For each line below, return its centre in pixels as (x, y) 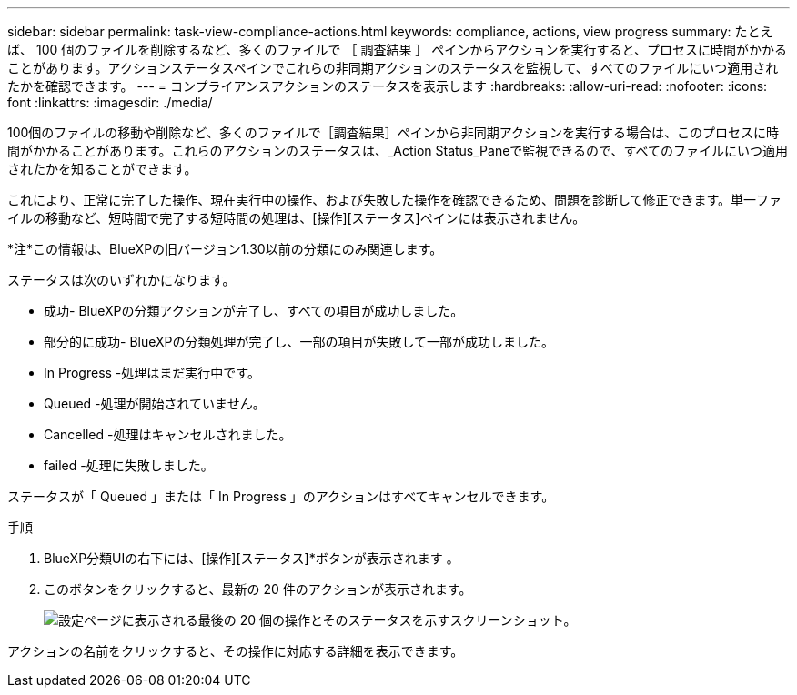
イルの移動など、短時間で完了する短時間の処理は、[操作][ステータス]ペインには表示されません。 (297, 218)
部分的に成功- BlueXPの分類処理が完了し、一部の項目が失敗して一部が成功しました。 (299, 342)
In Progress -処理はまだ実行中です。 (152, 373)
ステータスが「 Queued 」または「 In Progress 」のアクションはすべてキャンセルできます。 (281, 496)
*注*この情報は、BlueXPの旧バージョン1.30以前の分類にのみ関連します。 (225, 249)
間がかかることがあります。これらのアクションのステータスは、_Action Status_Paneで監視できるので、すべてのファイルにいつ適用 (398, 151)
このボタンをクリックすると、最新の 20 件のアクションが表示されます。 (258, 589)
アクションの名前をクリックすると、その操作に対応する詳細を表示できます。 (236, 651)
